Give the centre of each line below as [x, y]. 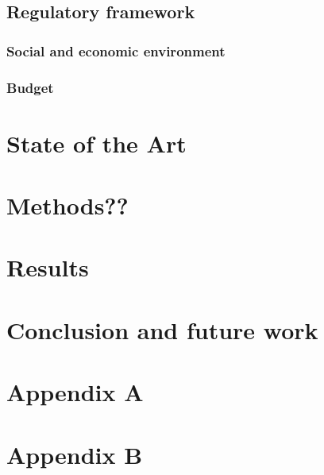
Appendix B [75, 454]
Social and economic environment [116, 50]
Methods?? [67, 205]
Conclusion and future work [162, 329]
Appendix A [75, 392]
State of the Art [96, 143]
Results [48, 267]
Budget [30, 87]
